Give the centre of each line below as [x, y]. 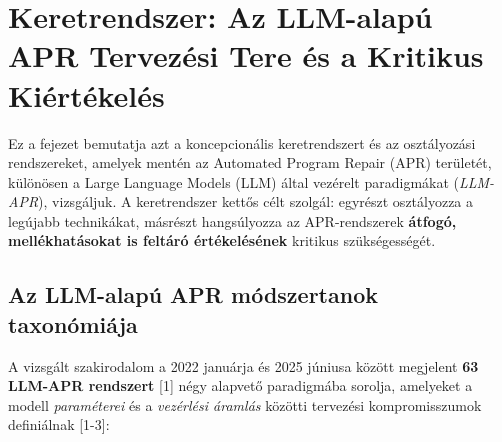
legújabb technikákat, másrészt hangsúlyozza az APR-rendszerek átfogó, [232, 220]
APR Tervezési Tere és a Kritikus [246, 55]
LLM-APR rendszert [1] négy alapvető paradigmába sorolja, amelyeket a [240, 385]
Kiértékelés [86, 94]
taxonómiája [73, 323]
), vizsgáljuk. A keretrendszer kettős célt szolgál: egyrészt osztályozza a [256, 201]
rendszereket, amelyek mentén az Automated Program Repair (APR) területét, [250, 162]
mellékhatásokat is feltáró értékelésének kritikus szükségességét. [222, 240]
